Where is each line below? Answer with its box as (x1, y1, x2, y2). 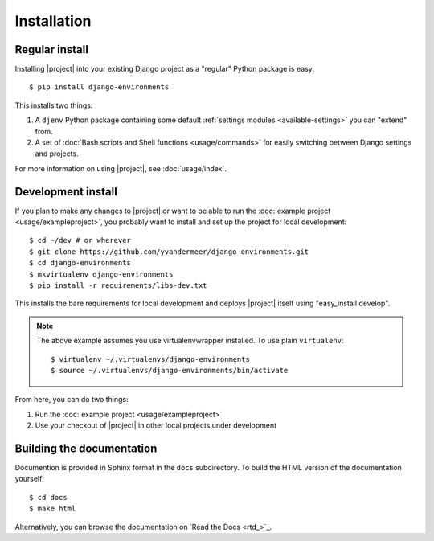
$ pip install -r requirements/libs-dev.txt (29, 281, 208, 290)
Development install (14, 185, 118, 199)
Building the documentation (14, 441, 158, 455)
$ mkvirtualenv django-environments (29, 269, 174, 279)
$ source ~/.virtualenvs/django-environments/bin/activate (51, 366, 289, 375)
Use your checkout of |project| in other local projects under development (35, 420, 277, 430)
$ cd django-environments (29, 258, 132, 268)
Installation (14, 12, 92, 30)
